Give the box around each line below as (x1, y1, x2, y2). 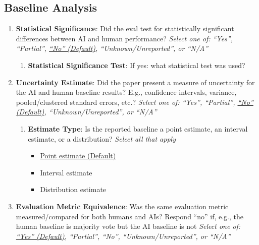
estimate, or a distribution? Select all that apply (28, 133, 176, 144)
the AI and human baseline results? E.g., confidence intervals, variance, (16, 87, 237, 97)
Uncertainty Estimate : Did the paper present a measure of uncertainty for (16, 77, 255, 87)
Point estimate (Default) (40, 150, 116, 161)
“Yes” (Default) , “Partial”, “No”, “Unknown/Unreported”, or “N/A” (16, 230, 231, 241)
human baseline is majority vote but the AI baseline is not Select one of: (16, 221, 241, 231)
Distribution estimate (40, 184, 107, 195)
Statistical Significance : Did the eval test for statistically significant (16, 23, 234, 34)
